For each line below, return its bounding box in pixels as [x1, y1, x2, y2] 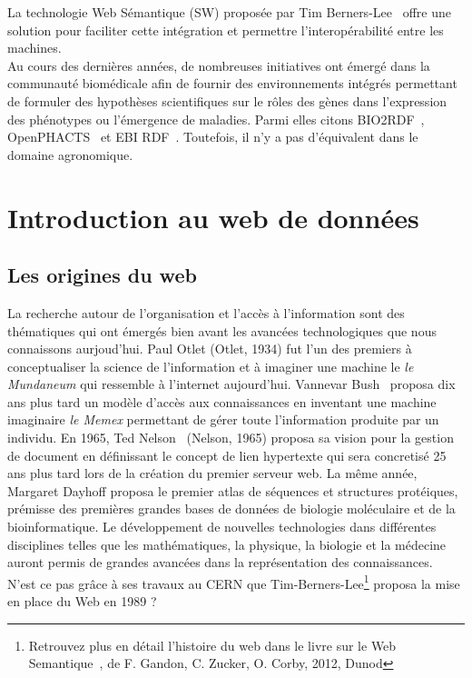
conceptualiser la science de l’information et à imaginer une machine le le [7, 356, 414, 375]
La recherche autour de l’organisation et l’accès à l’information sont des [7, 303, 405, 322]
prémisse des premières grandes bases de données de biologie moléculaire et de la [7, 499, 456, 518]
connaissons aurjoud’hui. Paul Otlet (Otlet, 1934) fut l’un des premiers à [7, 339, 412, 358]
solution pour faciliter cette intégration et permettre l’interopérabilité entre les [7, 20, 444, 39]
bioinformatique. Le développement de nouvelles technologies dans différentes [7, 517, 437, 536]
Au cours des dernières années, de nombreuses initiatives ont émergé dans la [7, 55, 430, 75]
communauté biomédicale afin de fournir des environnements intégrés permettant [7, 74, 457, 93]
